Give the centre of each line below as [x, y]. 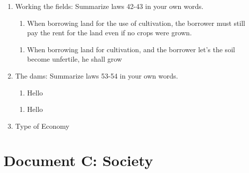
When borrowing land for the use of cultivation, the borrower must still [136, 23]
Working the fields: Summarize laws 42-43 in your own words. [109, 6]
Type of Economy [42, 126]
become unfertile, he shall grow [74, 59]
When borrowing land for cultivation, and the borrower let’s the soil [131, 49]
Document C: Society [78, 160]
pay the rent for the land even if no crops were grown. [110, 33]
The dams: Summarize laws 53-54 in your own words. [97, 75]
